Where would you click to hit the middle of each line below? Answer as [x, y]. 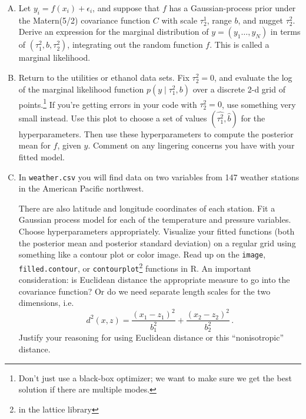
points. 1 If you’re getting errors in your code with [108, 103]
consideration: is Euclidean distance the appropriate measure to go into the [154, 280]
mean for [34, 145]
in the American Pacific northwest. [81, 188]
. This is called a [240, 44]
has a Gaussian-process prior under [232, 8]
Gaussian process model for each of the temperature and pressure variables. [155, 220]
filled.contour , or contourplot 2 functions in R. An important [135, 267]
